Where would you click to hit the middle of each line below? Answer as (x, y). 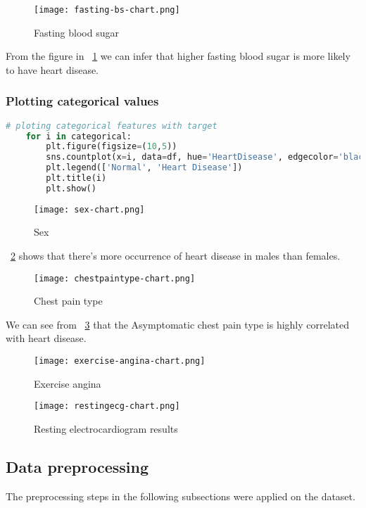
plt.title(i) (76, 178)
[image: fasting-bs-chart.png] (107, 10)
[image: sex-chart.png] (89, 209)
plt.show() (71, 188)
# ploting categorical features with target (112, 126)
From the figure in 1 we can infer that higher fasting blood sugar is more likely (178, 56)
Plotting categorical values (82, 101)
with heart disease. (46, 338)
